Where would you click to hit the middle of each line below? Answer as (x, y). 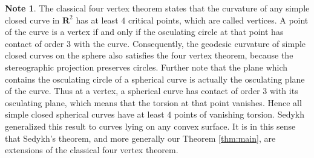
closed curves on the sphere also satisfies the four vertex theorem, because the (149, 55)
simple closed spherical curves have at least (85, 114)
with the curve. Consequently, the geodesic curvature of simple (190, 43)
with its (284, 91)
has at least (97, 20)
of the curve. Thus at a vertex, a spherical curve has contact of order (132, 91)
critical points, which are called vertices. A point (218, 20)
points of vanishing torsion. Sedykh (240, 114)
